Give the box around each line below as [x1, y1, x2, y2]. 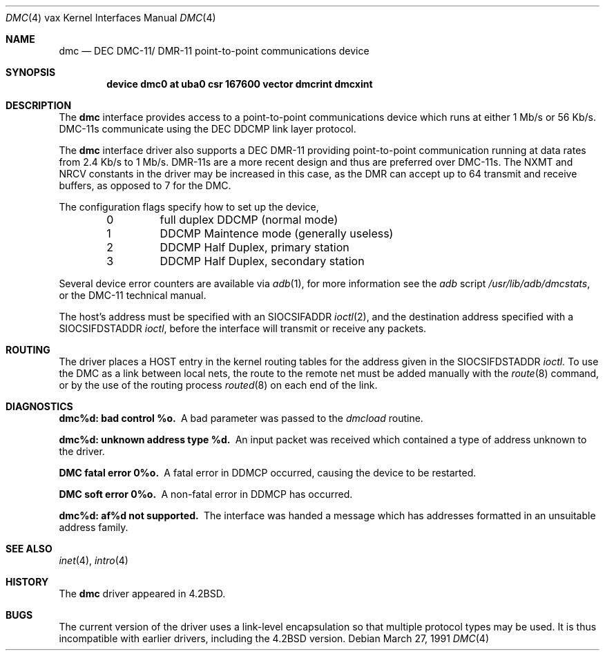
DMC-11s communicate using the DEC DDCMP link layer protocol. [59, 123, 356, 135]
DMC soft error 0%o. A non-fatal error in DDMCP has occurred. [59, 488, 353, 500]
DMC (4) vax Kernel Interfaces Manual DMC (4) [6, 12, 216, 23]
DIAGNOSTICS [6, 401, 73, 412]
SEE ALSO [6, 543, 52, 554]
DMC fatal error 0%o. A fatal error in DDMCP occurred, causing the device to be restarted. [59, 467, 477, 479]
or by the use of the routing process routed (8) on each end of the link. [59, 379, 378, 391]
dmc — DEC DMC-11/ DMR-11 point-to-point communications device [59, 45, 369, 57]
